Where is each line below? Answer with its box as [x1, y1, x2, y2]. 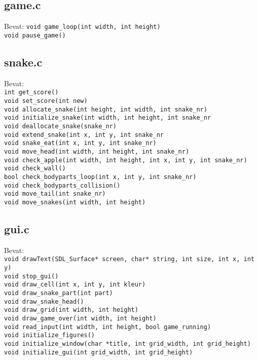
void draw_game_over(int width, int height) [4, 314, 157, 322]
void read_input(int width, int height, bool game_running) [4, 323, 211, 331]
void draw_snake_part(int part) [4, 289, 113, 297]
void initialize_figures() [4, 332, 95, 339]
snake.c [4, 54, 43, 69]
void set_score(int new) [4, 97, 88, 104]
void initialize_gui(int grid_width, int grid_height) [4, 348, 193, 356]
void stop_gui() [4, 272, 59, 280]
